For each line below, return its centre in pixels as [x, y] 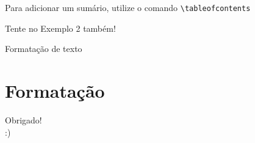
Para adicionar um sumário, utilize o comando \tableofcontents [128, 7]
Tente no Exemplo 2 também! [60, 28]
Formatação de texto [44, 49]
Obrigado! [23, 119]
